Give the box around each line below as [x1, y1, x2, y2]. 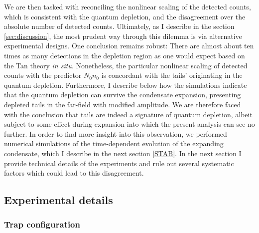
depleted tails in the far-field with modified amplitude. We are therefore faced [4, 99, 241, 109]
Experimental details [4, 192, 113, 208]
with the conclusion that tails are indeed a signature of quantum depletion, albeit [4, 109, 253, 119]
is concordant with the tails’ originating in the [101, 70, 243, 80]
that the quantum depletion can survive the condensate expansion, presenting [4, 89, 241, 100]
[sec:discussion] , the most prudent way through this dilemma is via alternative [4, 30, 242, 41]
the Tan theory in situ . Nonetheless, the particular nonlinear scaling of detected [4, 60, 248, 70]
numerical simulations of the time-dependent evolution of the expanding [4, 138, 224, 149]
